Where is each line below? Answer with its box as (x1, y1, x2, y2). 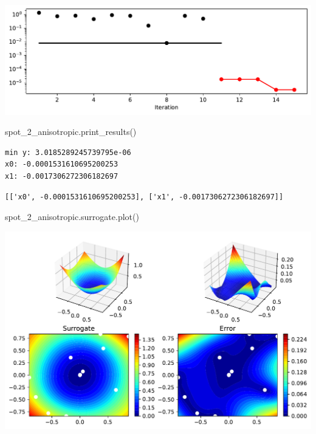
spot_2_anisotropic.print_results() (5, 125, 137, 138)
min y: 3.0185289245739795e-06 (5, 148, 131, 157)
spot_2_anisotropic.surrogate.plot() (5, 210, 139, 223)
